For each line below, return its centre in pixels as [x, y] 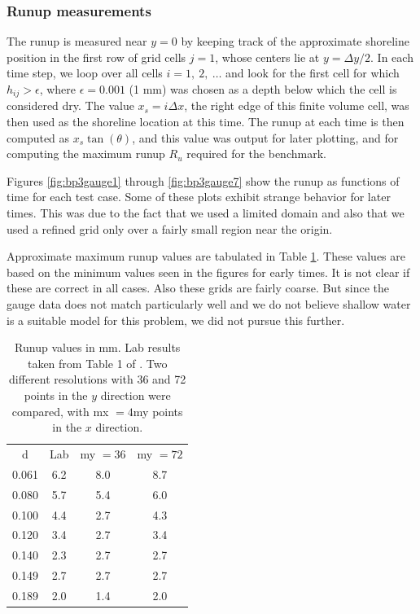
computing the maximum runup [86, 153]
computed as [38, 137]
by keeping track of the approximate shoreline [295, 41]
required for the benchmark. [256, 153]
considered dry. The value [70, 105]
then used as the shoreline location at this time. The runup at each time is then [206, 122]
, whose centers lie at [267, 57]
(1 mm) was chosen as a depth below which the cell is [263, 89]
